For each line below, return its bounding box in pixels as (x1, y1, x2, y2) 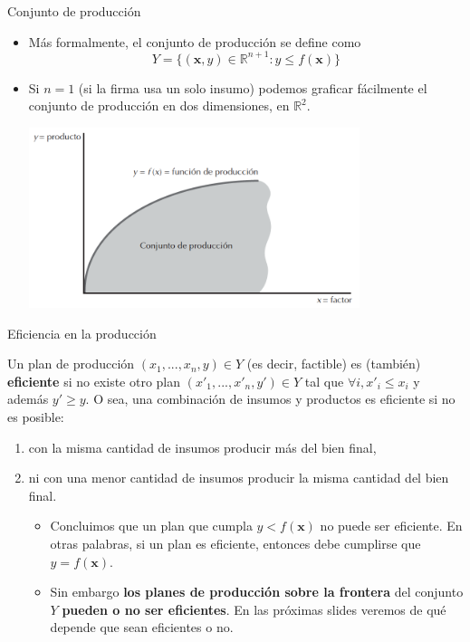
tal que (304, 371, 344, 390)
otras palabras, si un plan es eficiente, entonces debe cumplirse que (50, 533, 421, 552)
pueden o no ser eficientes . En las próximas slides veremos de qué (62, 599, 446, 618)
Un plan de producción (7, 354, 135, 373)
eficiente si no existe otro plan (7, 371, 181, 390)
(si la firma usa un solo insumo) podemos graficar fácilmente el (78, 78, 427, 97)
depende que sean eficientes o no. (50, 618, 234, 637)
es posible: (7, 407, 64, 426)
